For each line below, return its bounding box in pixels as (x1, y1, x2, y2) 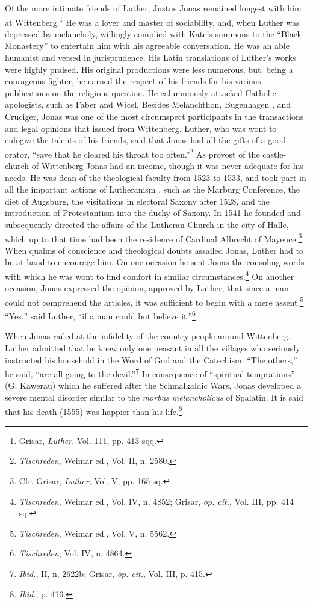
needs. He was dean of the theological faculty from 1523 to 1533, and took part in (5, 171, 306, 183)
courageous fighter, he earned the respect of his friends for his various (5, 75, 261, 87)
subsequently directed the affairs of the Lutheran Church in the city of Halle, (5, 218, 289, 230)
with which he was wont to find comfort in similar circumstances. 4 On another (5, 268, 294, 282)
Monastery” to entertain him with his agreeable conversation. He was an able (5, 39, 290, 52)
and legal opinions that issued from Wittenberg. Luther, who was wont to (5, 122, 277, 134)
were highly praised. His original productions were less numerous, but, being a (5, 63, 293, 75)
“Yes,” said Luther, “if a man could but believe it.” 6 (5, 308, 196, 322)
